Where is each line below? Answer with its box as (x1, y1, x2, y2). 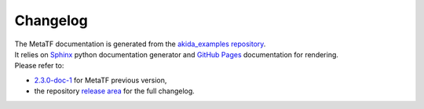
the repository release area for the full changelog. (34, 86, 196, 96)
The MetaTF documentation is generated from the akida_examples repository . (14, 39, 266, 49)
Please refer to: (14, 61, 64, 71)
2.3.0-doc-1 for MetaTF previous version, (34, 75, 167, 85)
